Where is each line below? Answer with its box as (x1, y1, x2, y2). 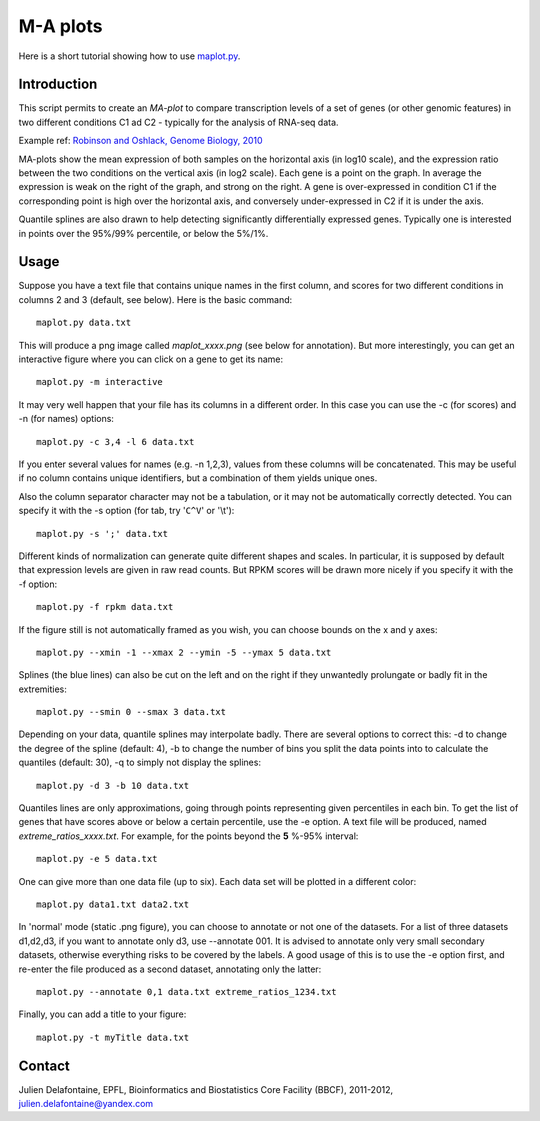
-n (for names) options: (18, 413, 115, 425)
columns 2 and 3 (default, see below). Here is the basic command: (18, 293, 293, 305)
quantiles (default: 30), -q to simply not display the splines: (18, 756, 262, 769)
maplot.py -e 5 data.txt (36, 853, 158, 865)
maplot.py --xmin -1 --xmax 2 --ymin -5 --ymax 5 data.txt (36, 646, 332, 658)
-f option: (18, 578, 58, 590)
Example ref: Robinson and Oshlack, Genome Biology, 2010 (18, 135, 264, 147)
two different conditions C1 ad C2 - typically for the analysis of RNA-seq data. (18, 116, 339, 128)
